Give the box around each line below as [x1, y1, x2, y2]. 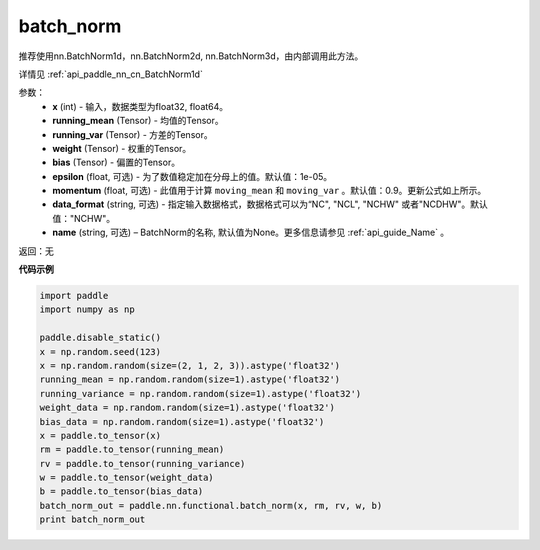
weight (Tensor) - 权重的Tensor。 [52, 142, 192, 154]
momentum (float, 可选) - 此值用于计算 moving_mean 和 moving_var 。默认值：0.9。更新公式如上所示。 [52, 185, 487, 197]
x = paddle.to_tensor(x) [39, 430, 162, 441]
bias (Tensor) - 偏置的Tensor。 [52, 156, 180, 169]
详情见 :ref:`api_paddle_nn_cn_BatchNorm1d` [18, 68, 204, 80]
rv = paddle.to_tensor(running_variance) [39, 458, 246, 469]
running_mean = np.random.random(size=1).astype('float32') [39, 374, 341, 385]
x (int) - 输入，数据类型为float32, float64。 [52, 100, 229, 112]
